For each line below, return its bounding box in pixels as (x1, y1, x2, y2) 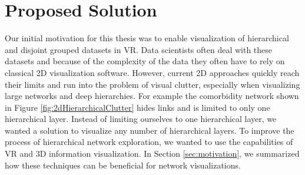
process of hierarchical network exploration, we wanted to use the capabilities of (5, 136, 293, 148)
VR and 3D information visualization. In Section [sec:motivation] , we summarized (5, 147, 300, 160)
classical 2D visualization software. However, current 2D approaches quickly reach (5, 66, 300, 78)
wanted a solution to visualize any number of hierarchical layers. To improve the (5, 124, 294, 136)
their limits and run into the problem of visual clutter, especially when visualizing (5, 78, 300, 90)
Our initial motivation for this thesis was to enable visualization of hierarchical (5, 32, 289, 44)
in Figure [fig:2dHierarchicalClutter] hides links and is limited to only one (5, 101, 270, 113)
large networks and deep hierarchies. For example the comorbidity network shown (5, 90, 299, 102)
